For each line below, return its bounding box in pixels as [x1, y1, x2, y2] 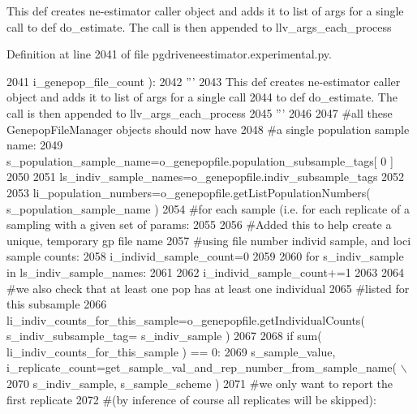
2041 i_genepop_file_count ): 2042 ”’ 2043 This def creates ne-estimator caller [6, 72, 401, 89]
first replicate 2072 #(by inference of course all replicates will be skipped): [6, 390, 376, 408]
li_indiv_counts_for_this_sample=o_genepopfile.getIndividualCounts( [6, 311, 365, 328]
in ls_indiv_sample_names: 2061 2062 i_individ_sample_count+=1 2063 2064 [6, 263, 404, 280]
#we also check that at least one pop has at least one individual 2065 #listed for [6, 279, 410, 296]
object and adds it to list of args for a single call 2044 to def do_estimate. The [6, 88, 398, 106]
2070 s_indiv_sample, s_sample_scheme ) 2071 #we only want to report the [6, 375, 393, 392]
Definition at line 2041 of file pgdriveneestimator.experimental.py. [6, 45, 332, 63]
